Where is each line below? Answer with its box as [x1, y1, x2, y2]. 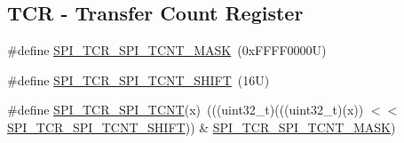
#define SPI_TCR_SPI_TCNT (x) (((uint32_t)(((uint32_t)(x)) [7, 100, 364, 119]
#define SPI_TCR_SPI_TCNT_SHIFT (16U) [7, 70, 270, 89]
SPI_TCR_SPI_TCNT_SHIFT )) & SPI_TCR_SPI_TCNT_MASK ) [7, 117, 396, 136]
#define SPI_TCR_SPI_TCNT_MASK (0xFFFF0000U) [7, 41, 327, 60]
